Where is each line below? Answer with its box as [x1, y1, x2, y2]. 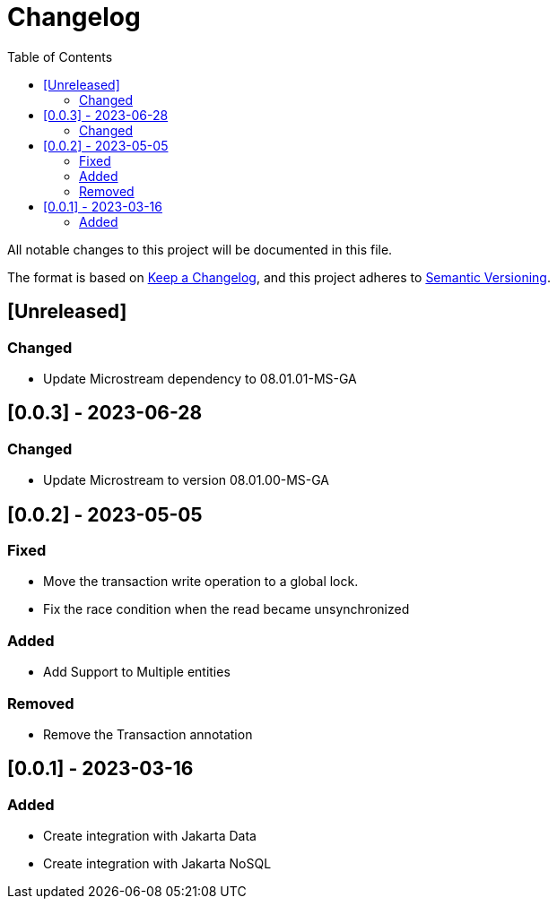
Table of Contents [7, 48, 113, 65]
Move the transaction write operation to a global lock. [43, 574, 359, 590]
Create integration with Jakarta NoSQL [43, 856, 272, 872]
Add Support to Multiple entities [43, 664, 231, 680]
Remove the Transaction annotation [43, 726, 253, 742]
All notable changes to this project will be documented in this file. [7, 241, 393, 257]
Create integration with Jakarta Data [43, 828, 257, 844]
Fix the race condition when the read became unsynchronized [43, 601, 410, 617]
